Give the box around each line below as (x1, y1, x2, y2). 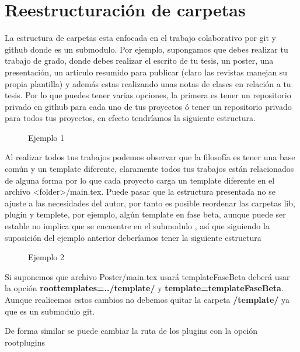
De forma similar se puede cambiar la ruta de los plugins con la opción (5, 325, 258, 337)
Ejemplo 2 (28, 251, 65, 263)
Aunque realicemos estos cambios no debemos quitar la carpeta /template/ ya (5, 294, 289, 305)
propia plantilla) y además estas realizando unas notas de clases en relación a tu (5, 77, 291, 89)
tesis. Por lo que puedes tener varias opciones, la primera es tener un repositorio (5, 89, 291, 101)
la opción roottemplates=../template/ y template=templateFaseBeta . (5, 282, 284, 294)
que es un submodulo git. (5, 305, 95, 317)
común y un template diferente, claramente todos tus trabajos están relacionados (5, 163, 294, 175)
